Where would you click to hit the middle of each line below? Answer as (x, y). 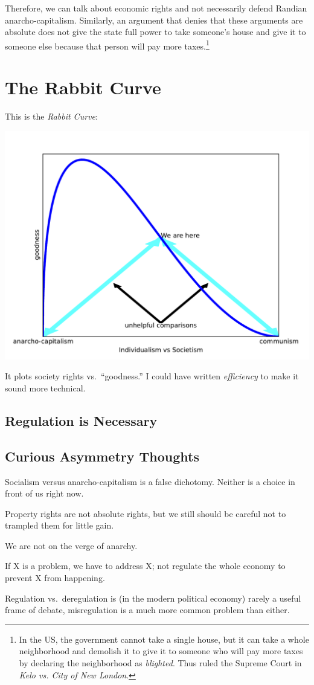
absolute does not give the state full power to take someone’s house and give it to (155, 32)
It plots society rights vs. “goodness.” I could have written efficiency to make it (152, 376)
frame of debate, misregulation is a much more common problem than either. (147, 610)
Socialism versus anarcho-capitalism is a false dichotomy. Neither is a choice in (150, 481)
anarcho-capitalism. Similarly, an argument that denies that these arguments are (154, 20)
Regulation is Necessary (81, 420)
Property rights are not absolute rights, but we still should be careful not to (146, 513)
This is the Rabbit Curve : (51, 116)
